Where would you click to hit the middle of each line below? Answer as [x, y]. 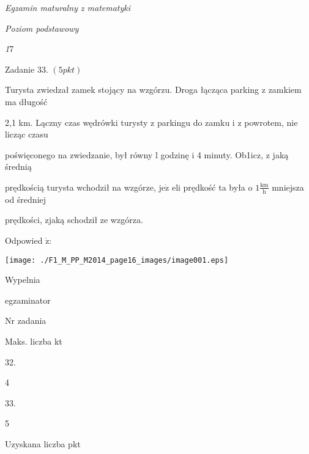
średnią [18, 167]
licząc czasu [27, 134]
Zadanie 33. [27, 69]
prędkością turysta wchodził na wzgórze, [80, 187]
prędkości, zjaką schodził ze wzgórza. [74, 220]
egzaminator [28, 300]
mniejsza [288, 187]
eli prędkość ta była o [212, 187]
